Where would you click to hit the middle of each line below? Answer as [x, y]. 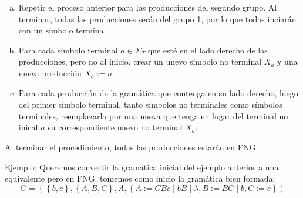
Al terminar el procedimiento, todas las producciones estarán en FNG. [132, 147]
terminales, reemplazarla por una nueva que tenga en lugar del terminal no [153, 115]
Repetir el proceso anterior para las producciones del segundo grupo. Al [148, 7]
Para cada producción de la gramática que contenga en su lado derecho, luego [158, 93]
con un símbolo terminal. [63, 30]
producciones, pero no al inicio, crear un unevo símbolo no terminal [140, 61]
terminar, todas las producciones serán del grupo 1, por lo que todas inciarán [157, 19]
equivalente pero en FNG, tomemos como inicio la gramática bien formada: [140, 178]
